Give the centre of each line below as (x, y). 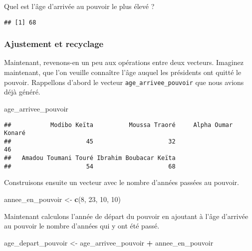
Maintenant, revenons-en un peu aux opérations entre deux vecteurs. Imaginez (124, 62)
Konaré (15, 133)
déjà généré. (22, 92)
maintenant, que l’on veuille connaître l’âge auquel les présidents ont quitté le (123, 72)
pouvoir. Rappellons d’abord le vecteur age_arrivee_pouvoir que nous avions (124, 82)
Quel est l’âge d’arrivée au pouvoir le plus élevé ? (79, 6)
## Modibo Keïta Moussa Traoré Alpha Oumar (119, 125)
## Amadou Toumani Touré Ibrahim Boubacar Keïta (90, 158)
